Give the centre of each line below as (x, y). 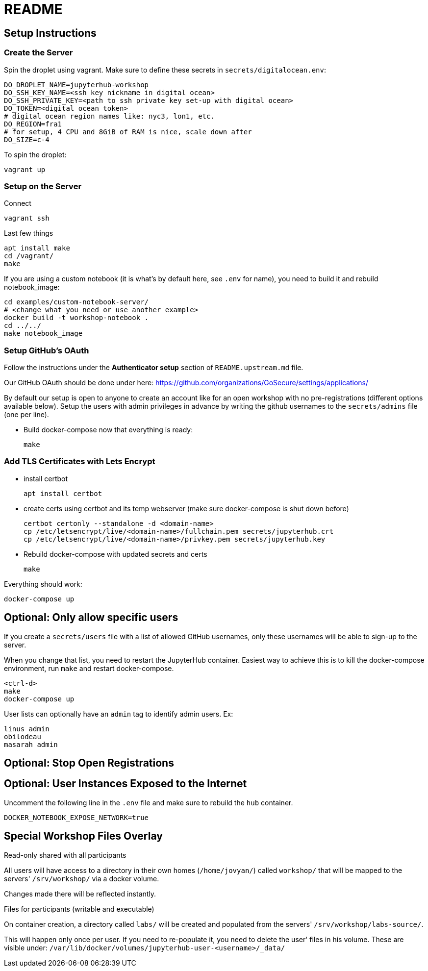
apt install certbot (63, 493)
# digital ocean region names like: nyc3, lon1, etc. (109, 116)
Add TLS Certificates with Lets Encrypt (80, 461)
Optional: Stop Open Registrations (89, 763)
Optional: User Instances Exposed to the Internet (126, 784)
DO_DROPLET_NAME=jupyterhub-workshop (76, 85)
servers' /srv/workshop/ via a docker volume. (82, 878)
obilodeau (23, 736)
